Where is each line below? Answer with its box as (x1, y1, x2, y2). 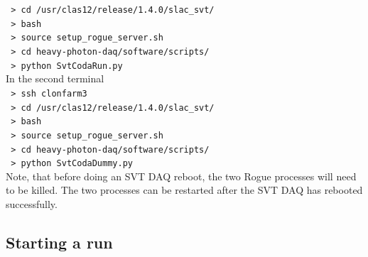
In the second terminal (6, 71, 104, 86)
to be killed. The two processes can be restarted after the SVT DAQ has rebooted (6, 182, 363, 197)
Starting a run (6, 231, 113, 253)
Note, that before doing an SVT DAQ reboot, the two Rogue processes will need (6, 168, 357, 183)
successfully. (6, 197, 58, 211)
